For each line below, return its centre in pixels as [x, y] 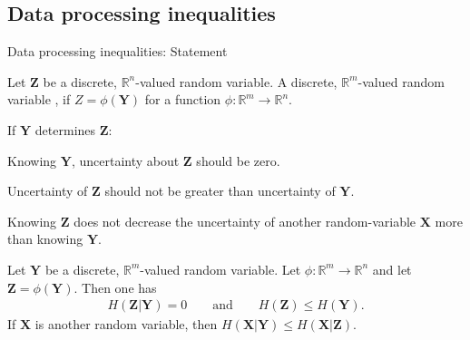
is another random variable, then [126, 324]
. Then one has [115, 287]
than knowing [45, 239]
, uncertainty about [125, 160]
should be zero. [238, 160]
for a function [183, 99]
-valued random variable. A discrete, [236, 81]
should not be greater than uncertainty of [220, 191]
